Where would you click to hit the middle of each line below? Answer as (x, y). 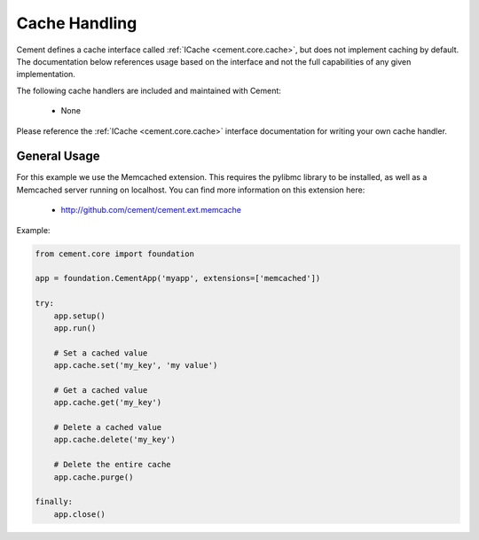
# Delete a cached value (108, 427)
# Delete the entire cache (113, 465)
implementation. (46, 74)
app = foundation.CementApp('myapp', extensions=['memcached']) (178, 278)
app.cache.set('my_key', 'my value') (136, 365)
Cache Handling (77, 23)
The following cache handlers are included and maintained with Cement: (149, 90)
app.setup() (80, 316)
